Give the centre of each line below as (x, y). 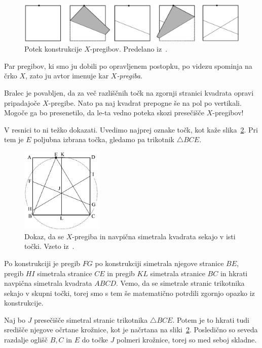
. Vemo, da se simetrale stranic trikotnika (180, 283)
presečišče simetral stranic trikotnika (91, 319)
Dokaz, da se (44, 236)
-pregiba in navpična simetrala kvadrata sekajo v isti (154, 236)
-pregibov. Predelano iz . (129, 49)
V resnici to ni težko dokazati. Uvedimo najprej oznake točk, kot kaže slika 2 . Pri (131, 129)
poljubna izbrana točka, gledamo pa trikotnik (104, 139)
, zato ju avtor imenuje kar (67, 76)
